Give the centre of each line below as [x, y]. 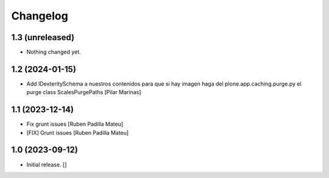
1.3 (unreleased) [43, 37]
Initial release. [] [47, 165]
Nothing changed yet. [54, 52]
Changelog [40, 16]
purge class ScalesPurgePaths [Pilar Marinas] [84, 92]
